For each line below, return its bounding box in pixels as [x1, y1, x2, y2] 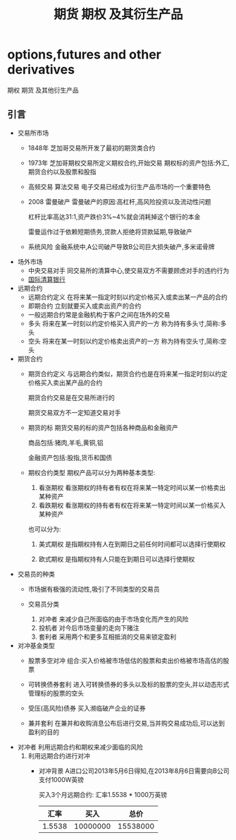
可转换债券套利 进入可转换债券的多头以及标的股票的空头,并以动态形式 [27, 680, 230, 688]
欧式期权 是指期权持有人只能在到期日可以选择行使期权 [38, 555, 195, 563]
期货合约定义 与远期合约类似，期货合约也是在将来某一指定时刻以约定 [27, 369, 228, 378]
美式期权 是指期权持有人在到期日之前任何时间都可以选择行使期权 [38, 539, 226, 548]
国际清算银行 [27, 275, 66, 283]
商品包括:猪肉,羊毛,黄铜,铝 [27, 438, 104, 447]
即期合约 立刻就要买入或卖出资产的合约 [27, 301, 142, 310]
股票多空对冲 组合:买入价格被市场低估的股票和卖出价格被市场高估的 [27, 656, 223, 664]
